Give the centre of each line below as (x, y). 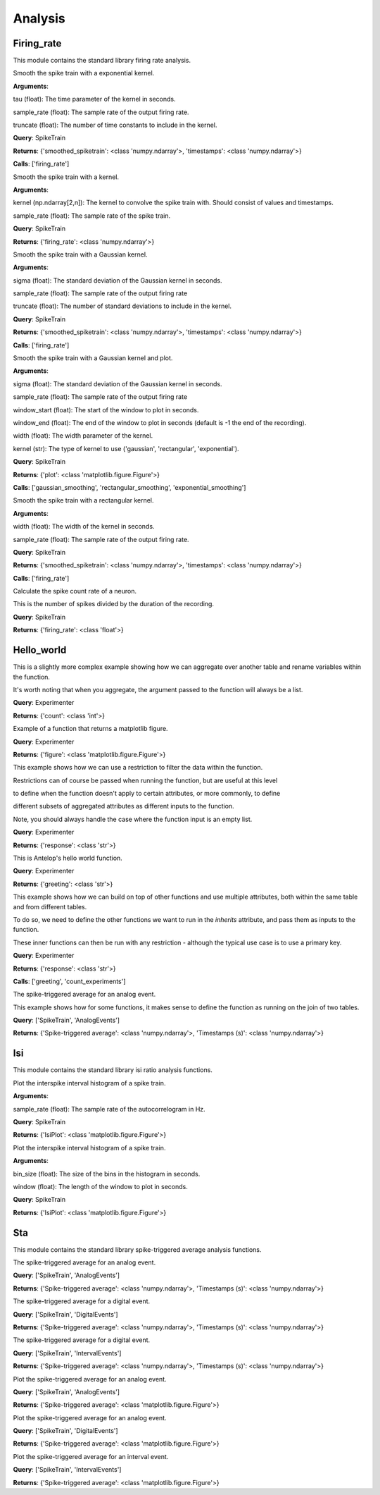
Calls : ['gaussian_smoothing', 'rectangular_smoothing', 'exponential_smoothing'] (129, 487)
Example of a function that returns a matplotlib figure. (90, 729)
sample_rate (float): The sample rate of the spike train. (92, 216)
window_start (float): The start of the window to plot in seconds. (106, 410)
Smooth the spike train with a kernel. (66, 177)
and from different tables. (50, 906)
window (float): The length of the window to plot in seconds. (100, 1186)
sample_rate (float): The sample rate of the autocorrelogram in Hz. (109, 1109)
